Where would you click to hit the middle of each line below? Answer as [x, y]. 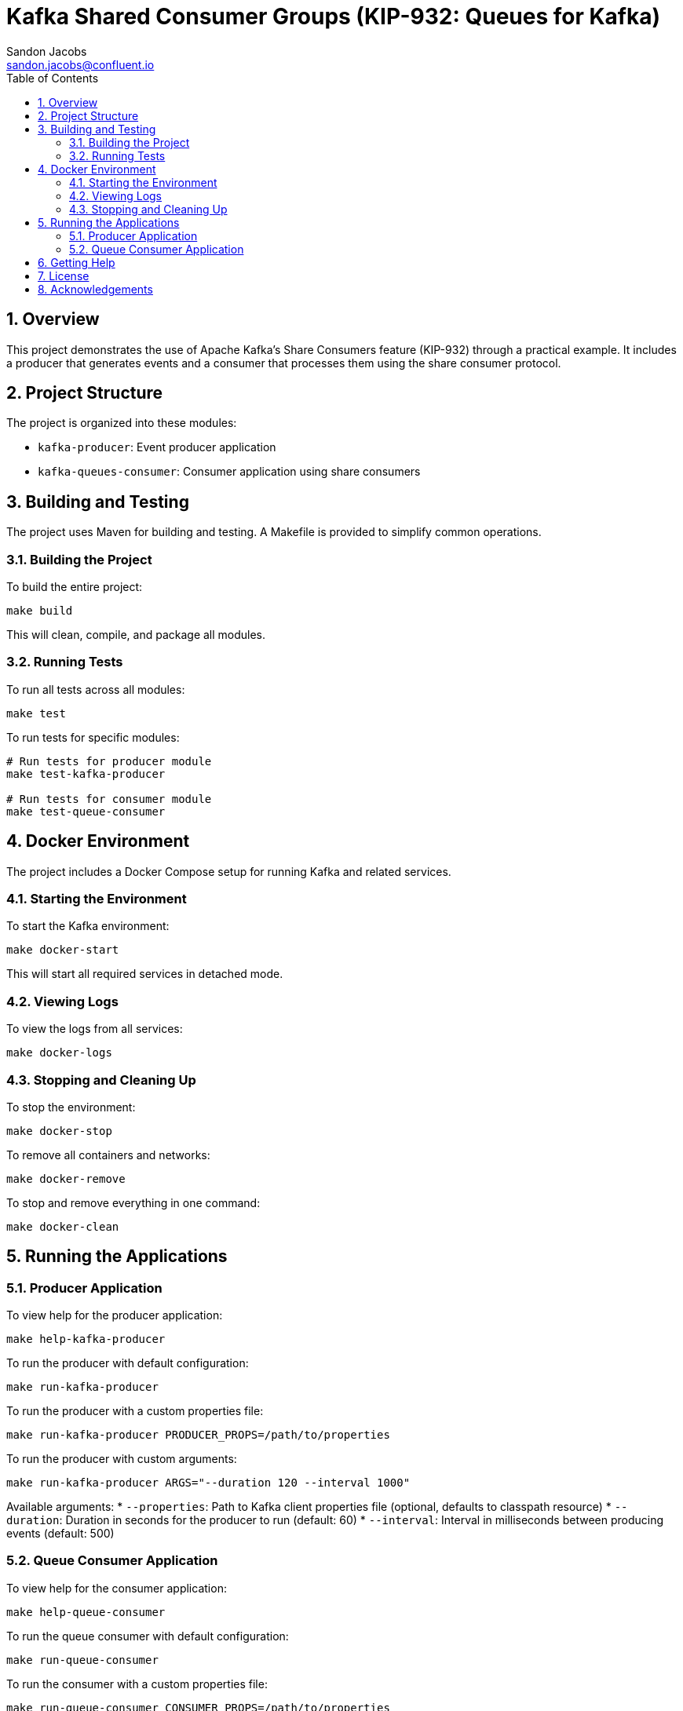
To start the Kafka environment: [88, 926]
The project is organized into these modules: [122, 423]
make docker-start [63, 950]
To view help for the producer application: [115, 1315]
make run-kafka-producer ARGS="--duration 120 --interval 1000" [208, 1483]
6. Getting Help [77, 262]
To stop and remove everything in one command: [133, 1202]
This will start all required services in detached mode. [145, 974]
